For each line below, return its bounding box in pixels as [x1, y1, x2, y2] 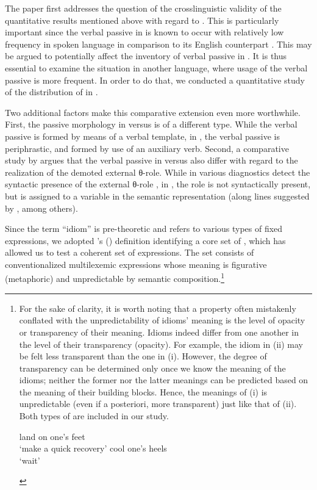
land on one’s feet [19, 430, 85, 442]
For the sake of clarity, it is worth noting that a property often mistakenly [19, 301, 296, 314]
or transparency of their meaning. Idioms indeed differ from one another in [19, 325, 299, 338]
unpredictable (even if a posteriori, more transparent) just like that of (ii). [19, 397, 297, 410]
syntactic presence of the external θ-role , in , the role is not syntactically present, [5, 178, 311, 190]
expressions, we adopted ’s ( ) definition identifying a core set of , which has [5, 234, 286, 247]
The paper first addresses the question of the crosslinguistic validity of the [5, 2, 282, 14]
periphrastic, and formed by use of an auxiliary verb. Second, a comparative [5, 142, 289, 154]
